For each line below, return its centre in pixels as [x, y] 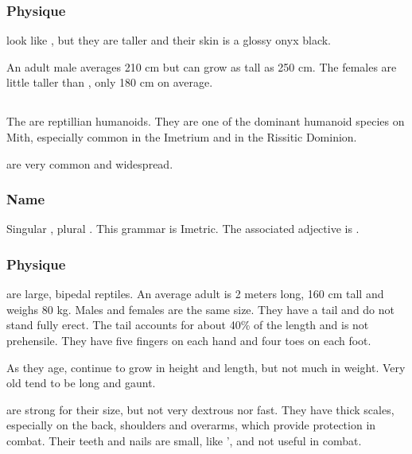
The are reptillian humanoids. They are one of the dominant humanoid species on [206, 121]
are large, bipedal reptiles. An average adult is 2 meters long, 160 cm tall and [195, 294]
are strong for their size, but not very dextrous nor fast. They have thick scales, [200, 409]
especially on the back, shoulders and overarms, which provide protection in [191, 425]
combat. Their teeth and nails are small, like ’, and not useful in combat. [184, 440]
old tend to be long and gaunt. [81, 383]
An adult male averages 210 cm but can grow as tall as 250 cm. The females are [202, 66]
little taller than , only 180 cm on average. [110, 82]
